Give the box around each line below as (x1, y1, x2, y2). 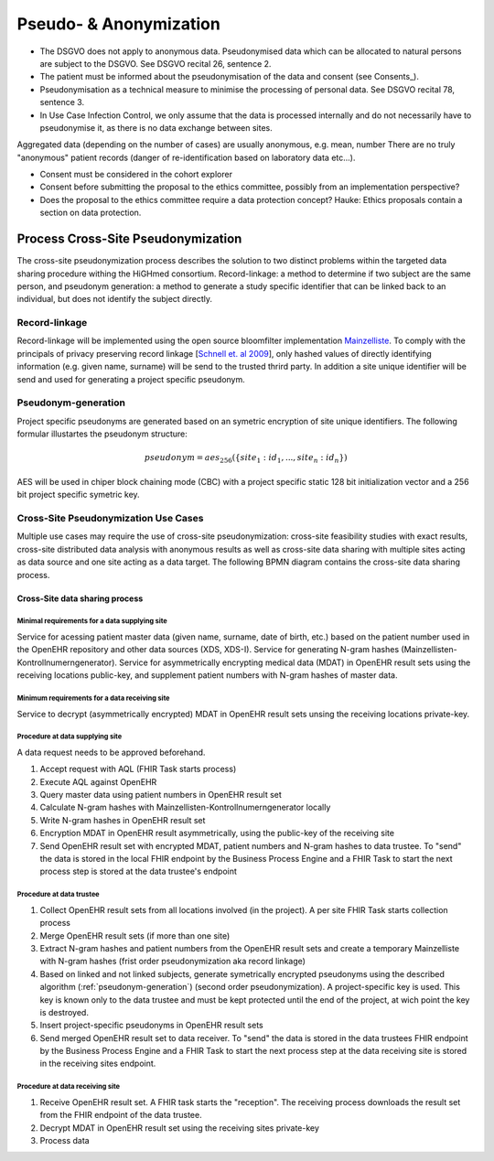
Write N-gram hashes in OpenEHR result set (39, 814, 206, 825)
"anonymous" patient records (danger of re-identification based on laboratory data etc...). (16, 152, 356, 163)
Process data (39, 1135, 91, 1146)
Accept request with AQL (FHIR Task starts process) (39, 764, 237, 775)
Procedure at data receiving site (16, 1082, 121, 1091)
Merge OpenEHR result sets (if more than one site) (39, 930, 231, 941)
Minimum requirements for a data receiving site (16, 693, 170, 703)
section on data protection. (39, 207, 142, 219)
